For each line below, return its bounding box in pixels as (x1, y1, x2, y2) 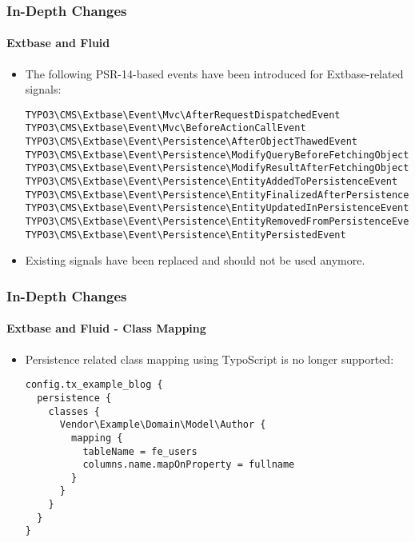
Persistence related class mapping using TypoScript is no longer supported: (25, 350, 394, 367)
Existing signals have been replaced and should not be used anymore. (25, 252, 365, 269)
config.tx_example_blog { (25, 379, 163, 391)
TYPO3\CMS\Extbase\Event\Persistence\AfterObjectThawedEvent (25, 136, 358, 148)
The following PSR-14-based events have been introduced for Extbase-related (25, 65, 404, 82)
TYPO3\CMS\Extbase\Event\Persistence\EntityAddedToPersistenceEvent (25, 176, 398, 188)
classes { (48, 405, 100, 417)
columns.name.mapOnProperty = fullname (82, 459, 295, 471)
